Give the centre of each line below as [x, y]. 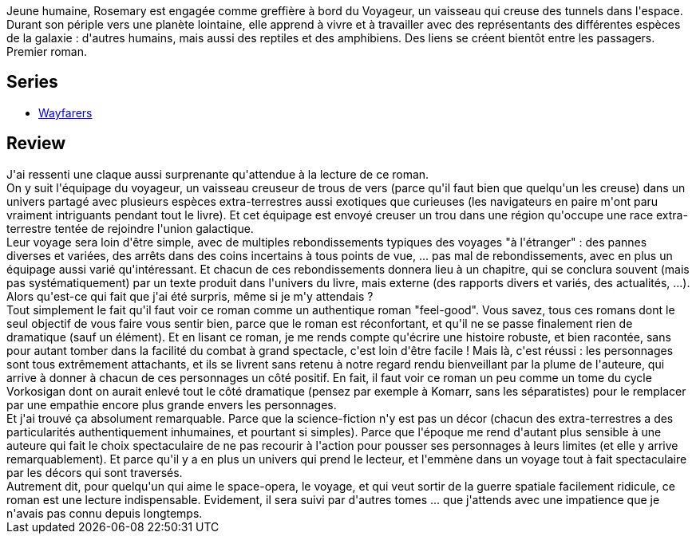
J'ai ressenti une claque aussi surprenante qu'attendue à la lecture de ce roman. [218, 174]
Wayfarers [65, 112]
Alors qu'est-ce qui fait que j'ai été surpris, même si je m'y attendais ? [190, 296]
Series [32, 82]
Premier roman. [47, 51]
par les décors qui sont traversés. [95, 472]
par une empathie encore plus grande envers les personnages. [172, 404]
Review [36, 144]
